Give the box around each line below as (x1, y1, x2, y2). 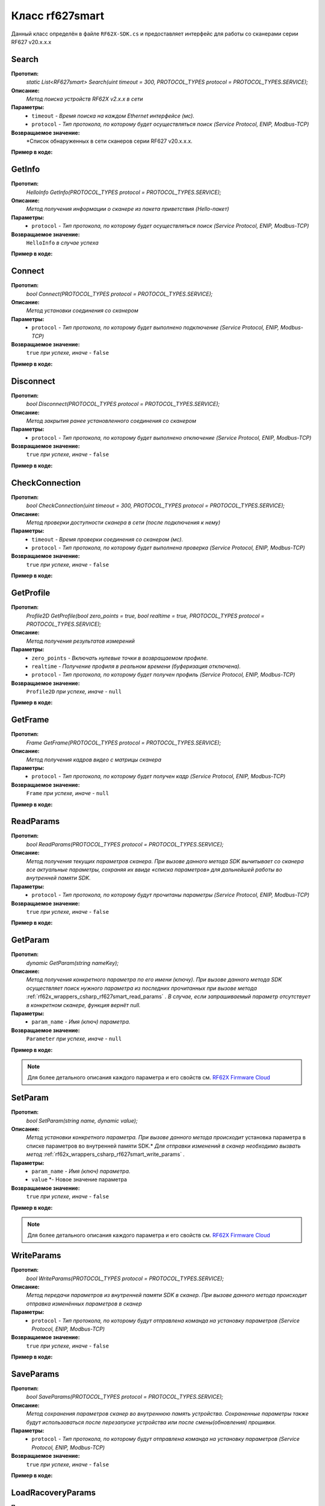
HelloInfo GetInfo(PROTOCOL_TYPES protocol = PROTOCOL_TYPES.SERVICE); (26, 189, 221, 196)
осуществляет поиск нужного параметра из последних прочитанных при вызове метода (26, 984, 257, 992)
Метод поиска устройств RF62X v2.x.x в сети (26, 95, 143, 102)
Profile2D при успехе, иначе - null (26, 688, 122, 695)
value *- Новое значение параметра (31, 1176, 128, 1183)
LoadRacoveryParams (11, 1487, 96, 1498)
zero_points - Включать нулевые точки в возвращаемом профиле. (31, 654, 208, 661)
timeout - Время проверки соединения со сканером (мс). (31, 536, 184, 543)
